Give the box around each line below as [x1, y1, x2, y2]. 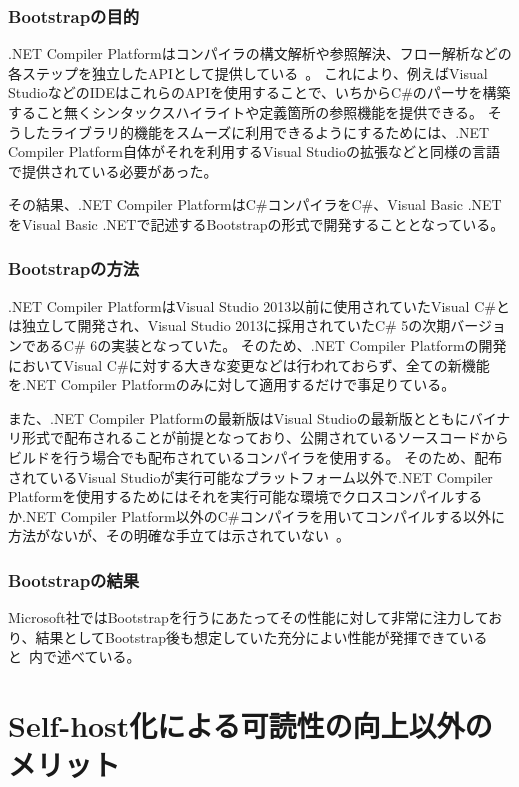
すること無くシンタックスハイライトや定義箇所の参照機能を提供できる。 [8, 102, 484, 122]
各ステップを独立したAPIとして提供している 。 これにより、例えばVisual [8, 62, 488, 83]
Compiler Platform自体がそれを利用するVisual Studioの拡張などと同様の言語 [8, 141, 500, 162]
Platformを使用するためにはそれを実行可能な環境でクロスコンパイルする [8, 486, 483, 507]
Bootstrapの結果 [8, 567, 140, 592]
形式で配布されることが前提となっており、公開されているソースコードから [21, 427, 509, 448]
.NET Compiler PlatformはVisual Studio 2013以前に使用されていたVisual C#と [8, 295, 510, 316]
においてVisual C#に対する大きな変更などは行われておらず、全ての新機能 [8, 354, 490, 375]
